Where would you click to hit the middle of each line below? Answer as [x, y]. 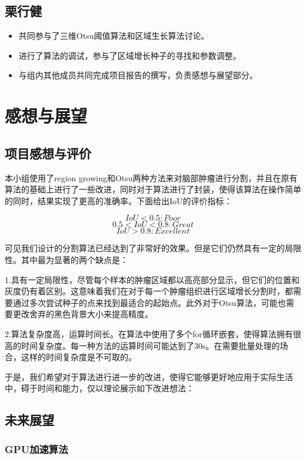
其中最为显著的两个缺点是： [74, 259]
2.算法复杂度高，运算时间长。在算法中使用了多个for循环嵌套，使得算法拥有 [149, 333]
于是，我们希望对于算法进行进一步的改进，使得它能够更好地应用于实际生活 [149, 376]
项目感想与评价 [48, 153]
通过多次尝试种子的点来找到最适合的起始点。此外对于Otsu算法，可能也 [149, 302]
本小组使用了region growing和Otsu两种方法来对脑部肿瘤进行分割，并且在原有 [151, 177]
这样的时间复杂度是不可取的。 [79, 357]
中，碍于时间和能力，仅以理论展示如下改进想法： [99, 388]
